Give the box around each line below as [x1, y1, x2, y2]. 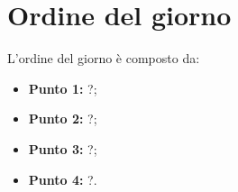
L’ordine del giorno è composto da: [7, 49, 200, 68]
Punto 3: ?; [28, 139, 97, 158]
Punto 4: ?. [28, 169, 97, 188]
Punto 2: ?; [28, 109, 97, 128]
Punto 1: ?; [28, 78, 97, 97]
